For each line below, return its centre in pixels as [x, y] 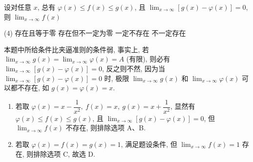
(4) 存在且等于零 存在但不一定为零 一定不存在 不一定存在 [95, 33]
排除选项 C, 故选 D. [64, 153]
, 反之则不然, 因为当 [134, 68]
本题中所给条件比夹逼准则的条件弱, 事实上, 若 [77, 49]
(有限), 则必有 [148, 59]
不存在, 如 [33, 88]
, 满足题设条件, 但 [149, 144]
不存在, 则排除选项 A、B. [106, 128]
